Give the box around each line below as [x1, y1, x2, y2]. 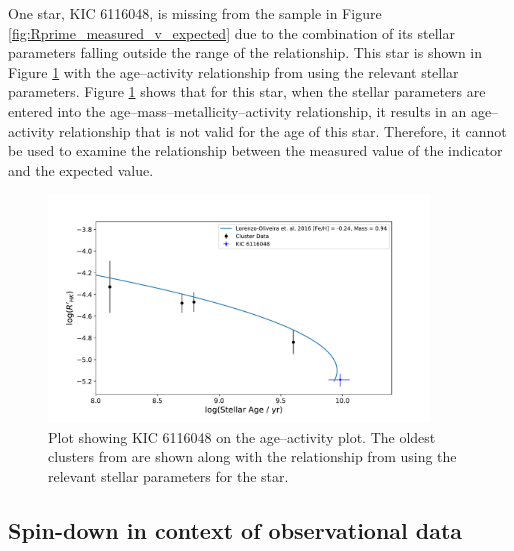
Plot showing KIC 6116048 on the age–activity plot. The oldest [48, 426, 436, 447]
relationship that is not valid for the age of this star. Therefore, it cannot [58, 120, 507, 141]
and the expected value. [8, 159, 154, 180]
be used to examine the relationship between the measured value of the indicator [8, 140, 503, 161]
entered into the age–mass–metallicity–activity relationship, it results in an [8, 100, 467, 121]
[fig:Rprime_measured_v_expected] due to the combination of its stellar [8, 22, 455, 43]
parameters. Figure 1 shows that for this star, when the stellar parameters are [8, 81, 486, 102]
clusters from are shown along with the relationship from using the [48, 446, 457, 467]
